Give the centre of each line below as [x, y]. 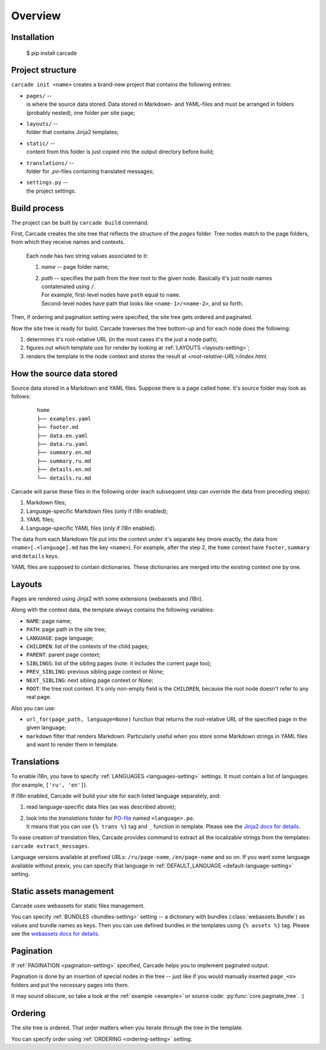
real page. [39, 697]
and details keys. [35, 556]
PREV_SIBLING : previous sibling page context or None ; [95, 672]
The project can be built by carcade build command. [80, 222]
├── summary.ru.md [64, 461]
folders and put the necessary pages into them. [70, 985]
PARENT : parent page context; [63, 655]
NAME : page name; [49, 621]
